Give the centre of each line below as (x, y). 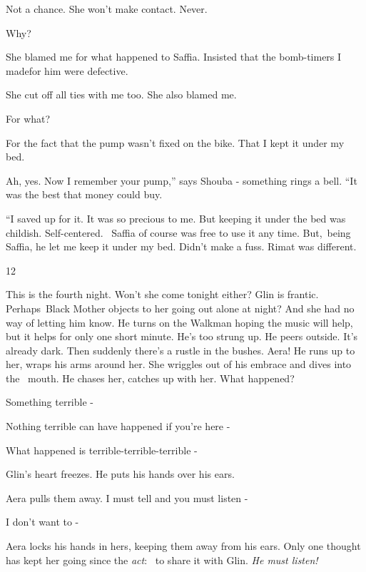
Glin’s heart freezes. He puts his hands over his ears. (120, 474)
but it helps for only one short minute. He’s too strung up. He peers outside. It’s (182, 336)
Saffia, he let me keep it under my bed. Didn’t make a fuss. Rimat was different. (181, 246)
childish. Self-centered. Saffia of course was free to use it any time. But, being (178, 232)
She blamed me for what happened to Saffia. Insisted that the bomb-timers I (174, 57)
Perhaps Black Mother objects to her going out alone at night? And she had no (180, 308)
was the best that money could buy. (84, 194)
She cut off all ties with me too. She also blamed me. (121, 95)
